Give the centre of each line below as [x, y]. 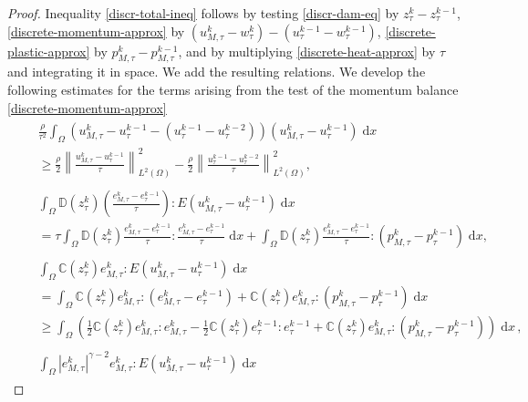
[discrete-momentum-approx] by [96, 31]
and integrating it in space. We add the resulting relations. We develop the [217, 72]
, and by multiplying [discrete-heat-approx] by [307, 51]
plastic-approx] [49, 51]
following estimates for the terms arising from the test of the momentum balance [233, 89]
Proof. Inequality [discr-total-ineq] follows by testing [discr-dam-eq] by [203, 13]
